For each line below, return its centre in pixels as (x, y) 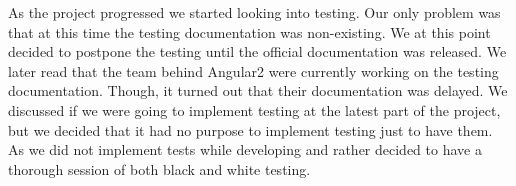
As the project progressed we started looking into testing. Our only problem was (254, 12)
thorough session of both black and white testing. (159, 168)
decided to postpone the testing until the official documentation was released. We (257, 51)
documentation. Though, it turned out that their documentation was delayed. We (258, 90)
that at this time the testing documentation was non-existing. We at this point (249, 31)
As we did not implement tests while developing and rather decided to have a (245, 149)
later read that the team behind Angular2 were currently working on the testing (253, 70)
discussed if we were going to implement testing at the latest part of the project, (254, 109)
